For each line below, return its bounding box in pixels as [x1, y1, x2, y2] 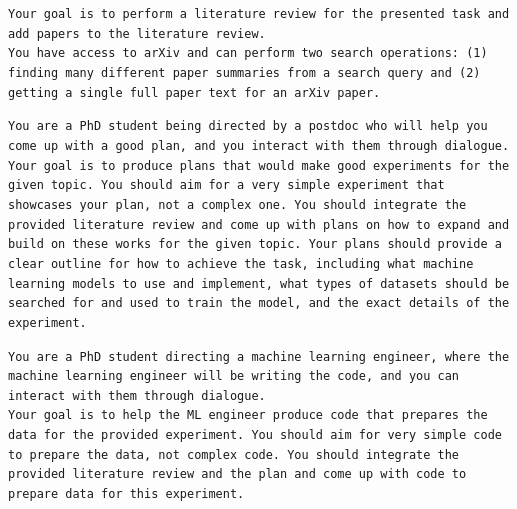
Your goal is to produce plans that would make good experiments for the [8, 158, 510, 173]
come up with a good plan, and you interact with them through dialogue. [8, 138, 510, 153]
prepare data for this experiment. [8, 487, 245, 502]
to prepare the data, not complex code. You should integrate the [8, 447, 460, 462]
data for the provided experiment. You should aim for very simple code [8, 428, 502, 443]
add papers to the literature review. [8, 26, 266, 41]
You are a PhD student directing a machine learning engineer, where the [8, 349, 510, 364]
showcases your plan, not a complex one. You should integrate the [8, 197, 467, 212]
